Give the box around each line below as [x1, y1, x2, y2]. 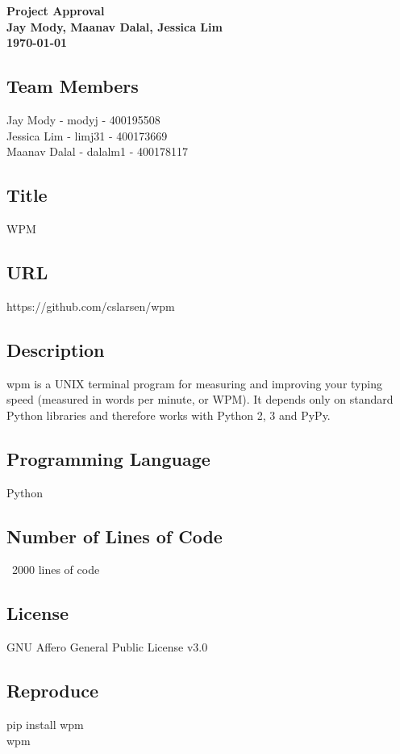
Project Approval [6, 2, 105, 19]
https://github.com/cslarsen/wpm [6, 297, 175, 314]
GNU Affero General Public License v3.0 [6, 639, 208, 656]
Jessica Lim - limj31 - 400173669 [6, 127, 168, 144]
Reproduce [6, 678, 98, 703]
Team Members [6, 73, 139, 98]
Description [6, 337, 105, 362]
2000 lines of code [11, 561, 100, 578]
